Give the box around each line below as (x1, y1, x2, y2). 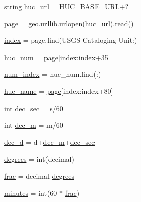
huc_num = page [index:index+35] (4, 52, 110, 62)
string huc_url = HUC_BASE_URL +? (4, 1, 128, 11)
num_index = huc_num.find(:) (4, 69, 101, 79)
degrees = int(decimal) (4, 154, 74, 164)
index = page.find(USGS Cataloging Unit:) (4, 35, 137, 45)
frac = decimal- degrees (4, 170, 74, 181)
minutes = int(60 (4, 187, 57, 198)
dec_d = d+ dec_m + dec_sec (4, 136, 95, 147)
